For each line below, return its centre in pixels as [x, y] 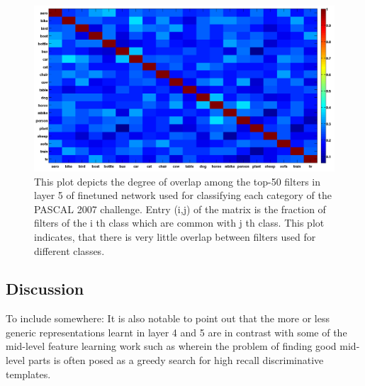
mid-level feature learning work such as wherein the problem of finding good [171, 346]
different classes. [69, 250]
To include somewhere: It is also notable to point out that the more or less [168, 318]
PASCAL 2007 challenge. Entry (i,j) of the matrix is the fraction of [180, 209]
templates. [28, 374]
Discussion [45, 289]
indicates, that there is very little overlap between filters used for [175, 236]
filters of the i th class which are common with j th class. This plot [179, 223]
